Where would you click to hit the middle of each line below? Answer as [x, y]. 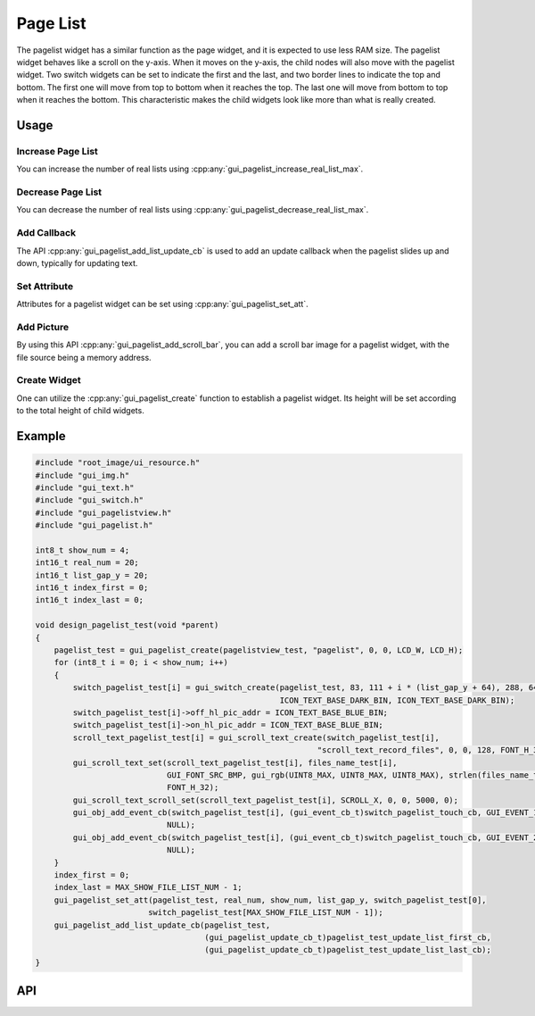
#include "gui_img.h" [82, 475]
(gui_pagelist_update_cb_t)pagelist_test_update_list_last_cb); [348, 950]
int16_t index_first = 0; [92, 588]
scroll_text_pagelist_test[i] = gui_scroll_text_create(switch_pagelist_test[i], [256, 737]
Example [41, 436]
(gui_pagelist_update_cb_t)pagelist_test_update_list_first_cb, [348, 937]
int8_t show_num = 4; [82, 550]
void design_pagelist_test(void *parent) [127, 625]
